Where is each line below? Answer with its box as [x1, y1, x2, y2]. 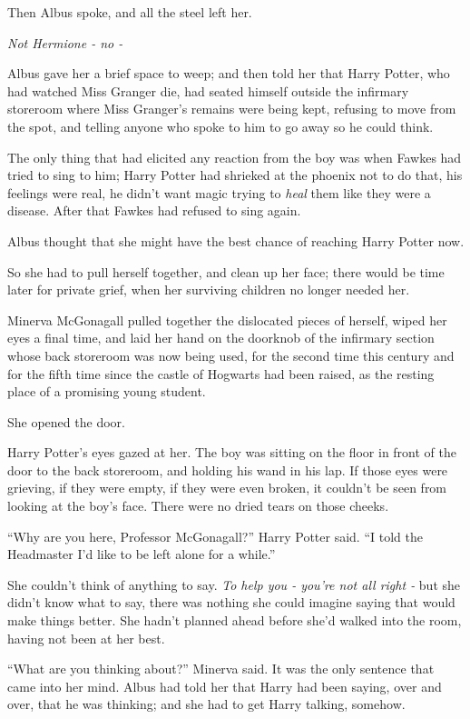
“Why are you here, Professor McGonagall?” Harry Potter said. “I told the [7, 526, 423, 545]
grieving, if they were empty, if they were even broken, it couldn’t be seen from [7, 478, 447, 497]
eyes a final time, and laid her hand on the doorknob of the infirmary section [7, 328, 435, 347]
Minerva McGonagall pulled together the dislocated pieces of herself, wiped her [7, 310, 447, 329]
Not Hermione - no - [7, 33, 123, 52]
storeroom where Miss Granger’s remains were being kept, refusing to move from [7, 99, 456, 118]
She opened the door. [7, 412, 125, 431]
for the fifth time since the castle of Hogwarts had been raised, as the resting [7, 364, 435, 383]
